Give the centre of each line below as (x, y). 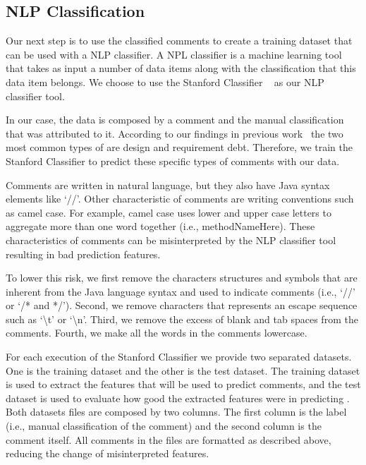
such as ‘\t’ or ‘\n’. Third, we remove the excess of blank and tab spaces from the (182, 319)
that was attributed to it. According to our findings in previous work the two (175, 133)
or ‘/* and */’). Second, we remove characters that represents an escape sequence (182, 305)
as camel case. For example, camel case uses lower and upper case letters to (169, 212)
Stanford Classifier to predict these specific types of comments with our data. (173, 161)
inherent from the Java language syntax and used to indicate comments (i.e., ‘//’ (181, 291)
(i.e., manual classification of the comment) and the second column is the (164, 426)
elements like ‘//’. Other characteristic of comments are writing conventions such (180, 199)
